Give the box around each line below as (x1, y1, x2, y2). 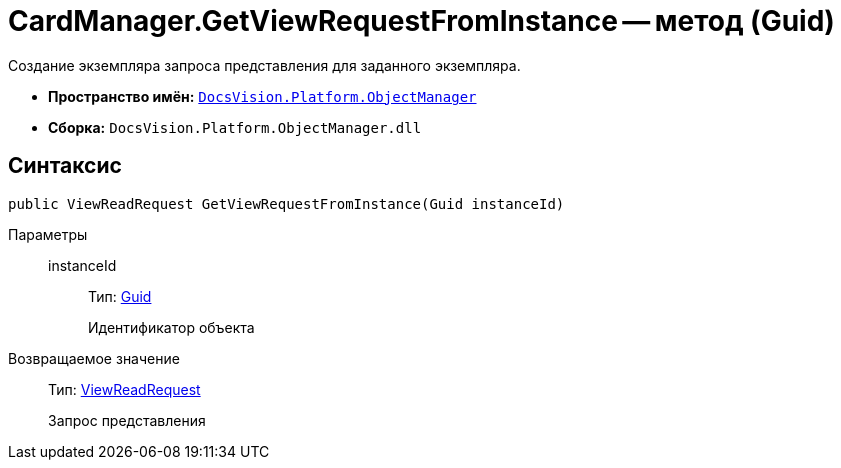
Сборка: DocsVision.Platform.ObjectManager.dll (48, 118, 422, 136)
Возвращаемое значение (8, 349, 180, 367)
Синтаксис (8, 153, 122, 179)
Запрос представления (48, 411, 206, 429)
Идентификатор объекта (88, 318, 255, 336)
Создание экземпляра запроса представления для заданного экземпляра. (8, 56, 521, 74)
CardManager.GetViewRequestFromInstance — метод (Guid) (8, 4, 835, 38)
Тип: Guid (88, 287, 152, 305)
